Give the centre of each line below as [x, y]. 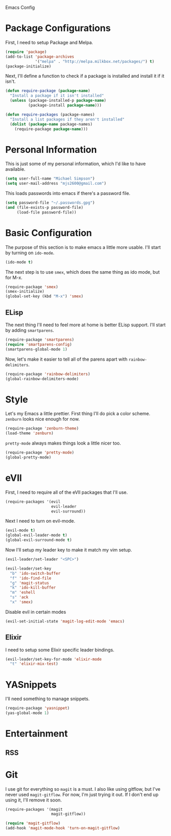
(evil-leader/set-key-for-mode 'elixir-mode [54, 659]
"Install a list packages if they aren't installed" [67, 119]
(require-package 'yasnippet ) [38, 708]
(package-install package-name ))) [65, 105]
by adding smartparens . [30, 330]
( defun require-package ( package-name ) [48, 91]
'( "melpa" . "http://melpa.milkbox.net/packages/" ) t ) [95, 61]
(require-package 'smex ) [32, 287]
